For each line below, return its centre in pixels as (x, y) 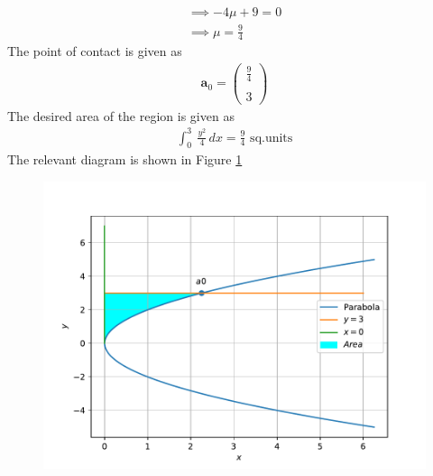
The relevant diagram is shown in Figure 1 (125, 159)
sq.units (272, 138)
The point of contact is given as (95, 51)
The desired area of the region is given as (121, 115)
